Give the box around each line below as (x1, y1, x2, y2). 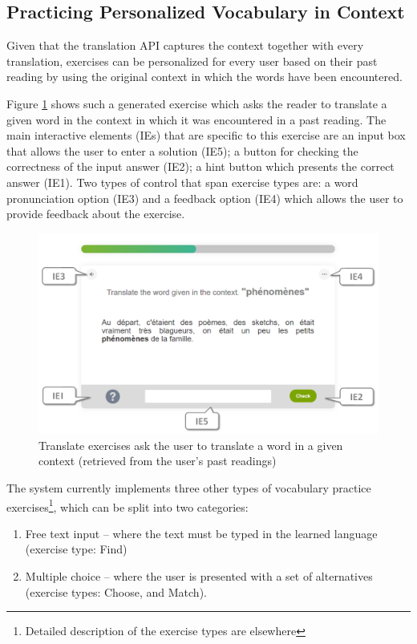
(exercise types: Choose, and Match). (25, 583, 207, 600)
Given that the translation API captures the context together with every (6, 37, 364, 54)
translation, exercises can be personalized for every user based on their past (6, 52, 378, 69)
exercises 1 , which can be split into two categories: (6, 496, 249, 515)
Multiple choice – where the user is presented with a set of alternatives (25, 568, 373, 585)
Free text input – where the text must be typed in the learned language (25, 525, 378, 541)
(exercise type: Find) (25, 541, 128, 557)
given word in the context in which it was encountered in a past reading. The (6, 111, 387, 128)
